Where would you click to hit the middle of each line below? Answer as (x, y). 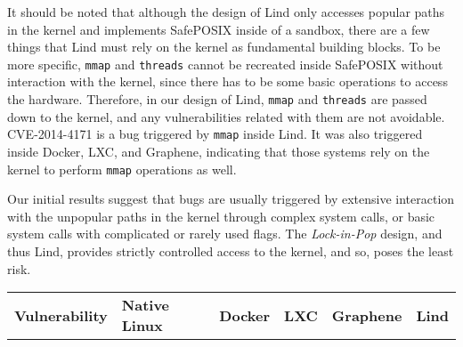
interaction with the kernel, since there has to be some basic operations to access (227, 81)
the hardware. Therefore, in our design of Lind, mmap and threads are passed (217, 99)
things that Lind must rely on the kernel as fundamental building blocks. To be (224, 47)
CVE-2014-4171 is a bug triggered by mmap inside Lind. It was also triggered (215, 134)
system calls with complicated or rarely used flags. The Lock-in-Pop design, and (225, 234)
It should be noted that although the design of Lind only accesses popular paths (226, 12)
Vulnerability (61, 315)
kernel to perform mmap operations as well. (122, 169)
